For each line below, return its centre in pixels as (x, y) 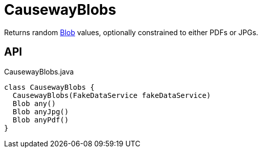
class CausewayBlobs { (50, 87)
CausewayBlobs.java (39, 71)
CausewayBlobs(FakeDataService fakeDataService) (112, 95)
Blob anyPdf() (41, 120)
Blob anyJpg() (41, 111)
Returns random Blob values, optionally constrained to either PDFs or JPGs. (131, 32)
